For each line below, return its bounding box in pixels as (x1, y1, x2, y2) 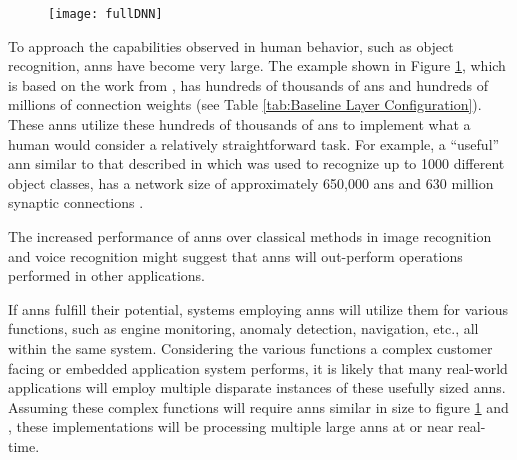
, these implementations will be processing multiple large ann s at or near (8, 416, 454, 437)
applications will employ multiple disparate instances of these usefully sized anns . (8, 377, 506, 398)
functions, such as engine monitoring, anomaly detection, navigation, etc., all (8, 318, 479, 339)
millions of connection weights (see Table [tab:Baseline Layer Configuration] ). (8, 94, 482, 115)
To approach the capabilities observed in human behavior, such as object (8, 35, 454, 56)
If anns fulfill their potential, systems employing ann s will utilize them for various (8, 298, 508, 319)
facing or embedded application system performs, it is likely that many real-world (8, 357, 508, 378)
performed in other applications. (8, 265, 206, 286)
